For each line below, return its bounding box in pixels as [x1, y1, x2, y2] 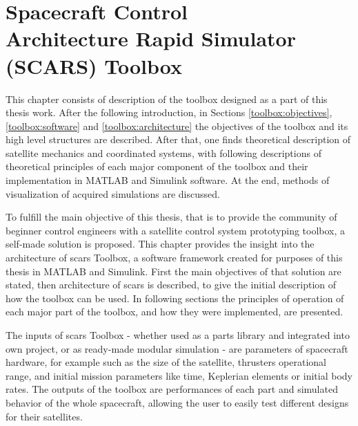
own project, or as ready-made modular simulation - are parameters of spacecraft [6, 341, 348, 355]
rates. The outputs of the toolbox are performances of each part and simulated [6, 382, 338, 396]
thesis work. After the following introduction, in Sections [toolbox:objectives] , [6, 105, 332, 120]
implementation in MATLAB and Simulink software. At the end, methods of [6, 173, 330, 187]
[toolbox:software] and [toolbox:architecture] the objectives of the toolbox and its [6, 118, 348, 133]
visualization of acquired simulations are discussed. [6, 186, 220, 201]
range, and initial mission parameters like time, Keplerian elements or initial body [6, 368, 352, 382]
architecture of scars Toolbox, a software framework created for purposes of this [6, 250, 343, 265]
